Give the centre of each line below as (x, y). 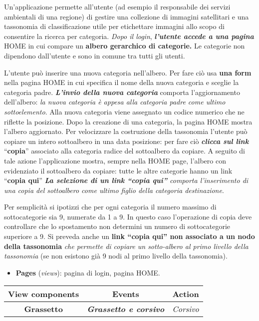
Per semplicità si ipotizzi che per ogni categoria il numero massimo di (110, 207)
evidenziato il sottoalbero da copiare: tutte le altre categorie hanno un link (118, 170)
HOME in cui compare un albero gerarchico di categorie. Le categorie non (125, 46)
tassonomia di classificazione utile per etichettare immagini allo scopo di (114, 26)
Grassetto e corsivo (126, 309)
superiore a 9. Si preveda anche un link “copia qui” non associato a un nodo (129, 236)
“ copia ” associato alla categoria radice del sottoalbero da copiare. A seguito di (125, 151)
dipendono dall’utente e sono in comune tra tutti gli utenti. (95, 55)
